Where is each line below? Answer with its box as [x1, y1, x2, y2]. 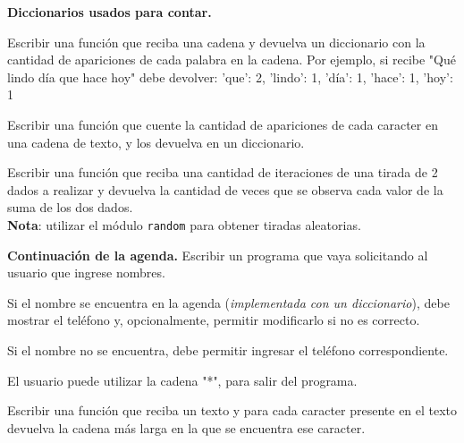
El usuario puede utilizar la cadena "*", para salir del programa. [7, 371, 358, 389]
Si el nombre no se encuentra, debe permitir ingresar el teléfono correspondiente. [7, 340, 449, 359]
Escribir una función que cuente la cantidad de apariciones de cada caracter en [7, 115, 438, 133]
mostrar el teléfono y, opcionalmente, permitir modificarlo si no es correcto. [7, 311, 420, 329]
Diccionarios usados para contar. [7, 3, 212, 21]
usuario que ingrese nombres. [7, 263, 165, 282]
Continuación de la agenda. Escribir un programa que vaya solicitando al [7, 245, 428, 264]
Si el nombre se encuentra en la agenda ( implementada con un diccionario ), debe [7, 293, 450, 311]
